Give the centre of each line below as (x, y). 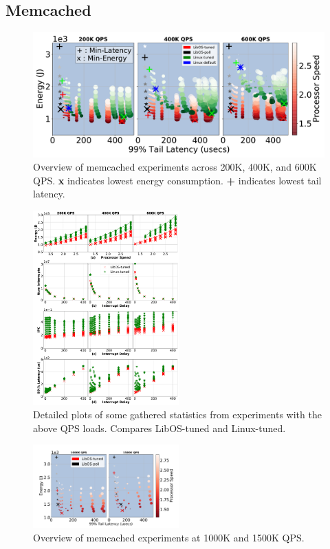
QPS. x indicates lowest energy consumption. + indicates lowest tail (177, 180)
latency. (49, 194)
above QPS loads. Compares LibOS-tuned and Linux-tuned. (159, 428)
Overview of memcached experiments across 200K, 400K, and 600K (175, 167)
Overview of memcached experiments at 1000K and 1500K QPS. (169, 538)
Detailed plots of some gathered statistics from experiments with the (177, 415)
